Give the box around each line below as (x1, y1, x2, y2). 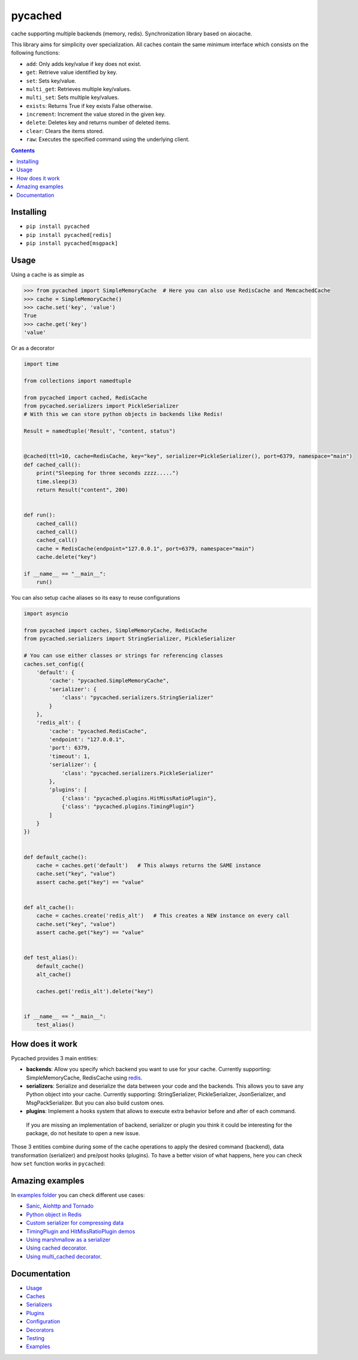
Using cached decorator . (26, 1244, 88, 1251)
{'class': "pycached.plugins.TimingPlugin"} (61, 804, 195, 810)
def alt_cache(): (23, 904, 75, 911)
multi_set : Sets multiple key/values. (26, 94, 119, 101)
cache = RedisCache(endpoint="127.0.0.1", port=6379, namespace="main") (36, 545, 255, 552)
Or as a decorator (11, 345, 55, 352)
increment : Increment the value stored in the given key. (26, 111, 166, 118)
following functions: (11, 49, 60, 56)
